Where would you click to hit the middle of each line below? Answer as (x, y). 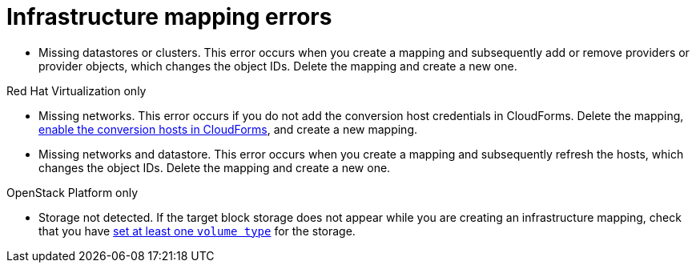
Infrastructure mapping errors (169, 17)
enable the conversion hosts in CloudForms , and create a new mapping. (228, 129)
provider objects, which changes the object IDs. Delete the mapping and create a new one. (278, 66)
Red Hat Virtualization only (76, 90)
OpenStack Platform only (72, 192)
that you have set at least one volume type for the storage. (197, 231)
